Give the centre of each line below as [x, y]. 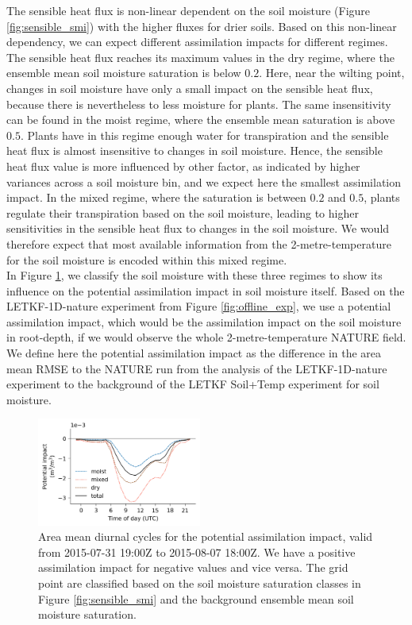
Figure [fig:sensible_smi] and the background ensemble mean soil [196, 598]
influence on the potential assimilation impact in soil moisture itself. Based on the [206, 290]
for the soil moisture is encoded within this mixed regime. [147, 259]
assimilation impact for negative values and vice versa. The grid [193, 567]
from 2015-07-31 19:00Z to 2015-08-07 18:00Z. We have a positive [197, 552]
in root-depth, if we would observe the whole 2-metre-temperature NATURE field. [206, 337]
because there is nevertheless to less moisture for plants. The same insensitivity [199, 104]
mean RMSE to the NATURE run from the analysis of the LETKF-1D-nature [197, 368]
